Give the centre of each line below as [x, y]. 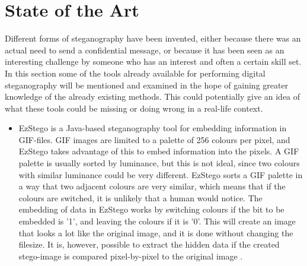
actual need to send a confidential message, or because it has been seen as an [145, 50]
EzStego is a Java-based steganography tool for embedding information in [153, 128]
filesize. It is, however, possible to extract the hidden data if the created [149, 244]
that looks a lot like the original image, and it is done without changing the [156, 232]
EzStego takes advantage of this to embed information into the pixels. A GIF [159, 151]
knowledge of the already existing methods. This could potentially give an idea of [153, 96]
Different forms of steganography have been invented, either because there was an [153, 38]
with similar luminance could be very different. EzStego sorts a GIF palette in [161, 174]
